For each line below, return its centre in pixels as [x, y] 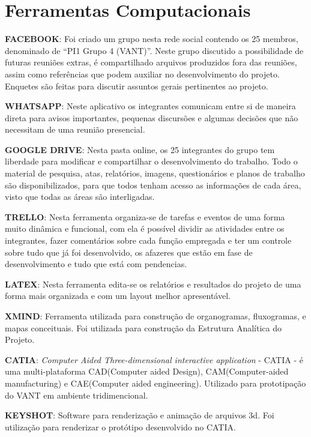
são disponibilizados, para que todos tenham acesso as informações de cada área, [153, 185]
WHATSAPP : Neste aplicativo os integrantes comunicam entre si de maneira [150, 106]
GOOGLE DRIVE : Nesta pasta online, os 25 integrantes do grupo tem [140, 149]
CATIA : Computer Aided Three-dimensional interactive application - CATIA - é [154, 359]
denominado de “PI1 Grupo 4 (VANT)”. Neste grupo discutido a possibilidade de [154, 50]
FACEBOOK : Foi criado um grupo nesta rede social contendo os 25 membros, [152, 39]
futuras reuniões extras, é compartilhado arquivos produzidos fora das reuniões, [151, 62]
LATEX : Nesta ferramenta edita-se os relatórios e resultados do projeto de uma [153, 284]
